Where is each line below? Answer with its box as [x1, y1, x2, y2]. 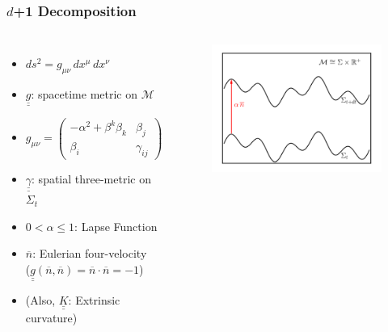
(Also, [25, 292, 56, 309]
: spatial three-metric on [32, 170, 151, 187]
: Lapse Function [74, 217, 158, 234]
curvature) [25, 309, 78, 326]
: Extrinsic [68, 292, 120, 309]
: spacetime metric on [31, 86, 138, 103]
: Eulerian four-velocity [32, 245, 147, 262]
